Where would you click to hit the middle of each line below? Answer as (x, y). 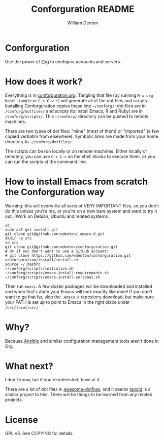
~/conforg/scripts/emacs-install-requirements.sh (57, 273)
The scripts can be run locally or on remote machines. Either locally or (76, 151)
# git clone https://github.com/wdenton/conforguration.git (68, 255)
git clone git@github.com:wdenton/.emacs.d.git (55, 234)
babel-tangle (18, 101)
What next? (29, 366)
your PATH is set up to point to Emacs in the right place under (67, 302)
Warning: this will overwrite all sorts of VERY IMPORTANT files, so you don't (82, 205)
